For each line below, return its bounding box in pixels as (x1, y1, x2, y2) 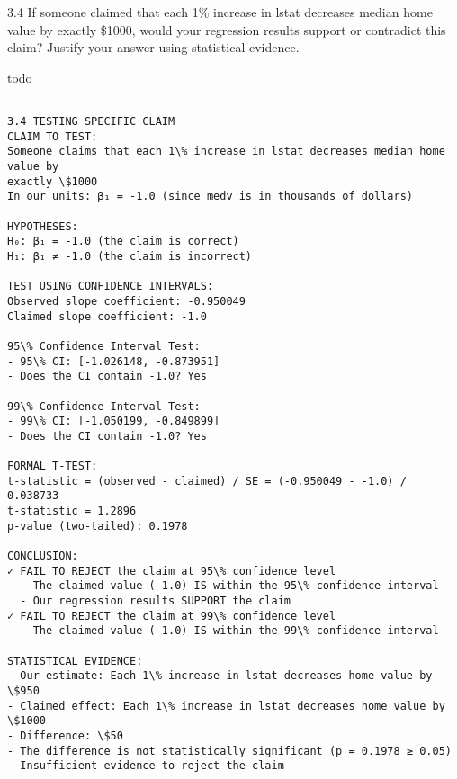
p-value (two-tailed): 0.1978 (7, 519, 188, 533)
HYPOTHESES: (7, 219, 78, 233)
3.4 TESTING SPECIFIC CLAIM (7, 115, 175, 129)
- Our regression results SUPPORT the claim (20, 595, 291, 608)
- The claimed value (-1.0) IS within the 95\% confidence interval (20, 579, 439, 593)
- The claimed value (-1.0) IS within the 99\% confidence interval (20, 624, 439, 638)
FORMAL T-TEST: (7, 460, 98, 473)
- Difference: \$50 (7, 729, 123, 742)
